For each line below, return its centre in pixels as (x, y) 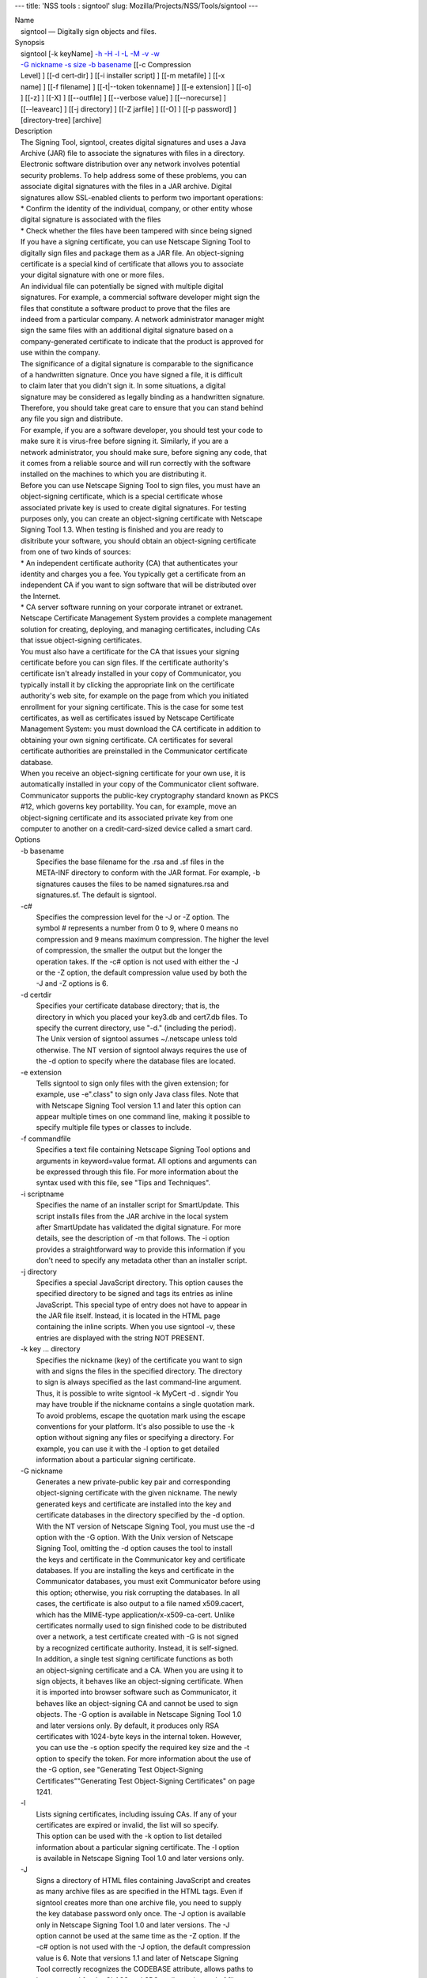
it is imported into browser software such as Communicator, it (136, 1692)
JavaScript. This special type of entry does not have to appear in (142, 1305)
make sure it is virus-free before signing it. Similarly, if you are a (124, 441)
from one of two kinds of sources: (76, 552)
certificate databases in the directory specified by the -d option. (140, 1515)
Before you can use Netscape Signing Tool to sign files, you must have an (140, 485)
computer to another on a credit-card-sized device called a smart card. (136, 828)
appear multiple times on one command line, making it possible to (143, 1116)
